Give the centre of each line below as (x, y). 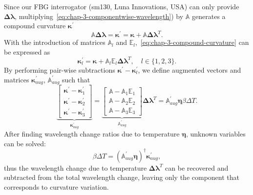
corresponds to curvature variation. (56, 186)
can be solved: (25, 143)
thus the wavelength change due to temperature (75, 167)
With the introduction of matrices (55, 42)
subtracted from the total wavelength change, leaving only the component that (122, 177)
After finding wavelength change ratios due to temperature (92, 134)
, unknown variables (216, 134)
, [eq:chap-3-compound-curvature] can (192, 42)
